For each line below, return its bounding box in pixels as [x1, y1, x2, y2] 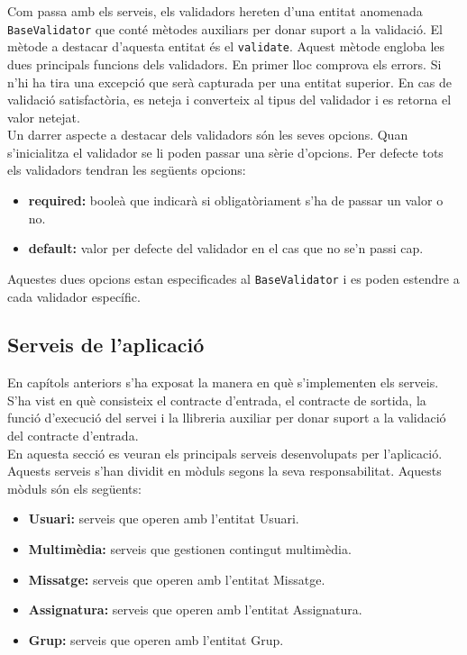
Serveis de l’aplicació [7, 331, 205, 359]
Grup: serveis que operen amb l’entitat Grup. [28, 630, 284, 649]
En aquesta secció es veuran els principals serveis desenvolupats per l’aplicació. [7, 443, 443, 462]
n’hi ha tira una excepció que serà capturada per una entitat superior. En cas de [7, 72, 453, 91]
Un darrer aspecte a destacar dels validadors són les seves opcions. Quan [7, 125, 408, 144]
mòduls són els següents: [7, 478, 142, 497]
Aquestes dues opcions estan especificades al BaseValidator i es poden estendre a [7, 268, 460, 287]
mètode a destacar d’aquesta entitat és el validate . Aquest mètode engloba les [7, 37, 445, 56]
